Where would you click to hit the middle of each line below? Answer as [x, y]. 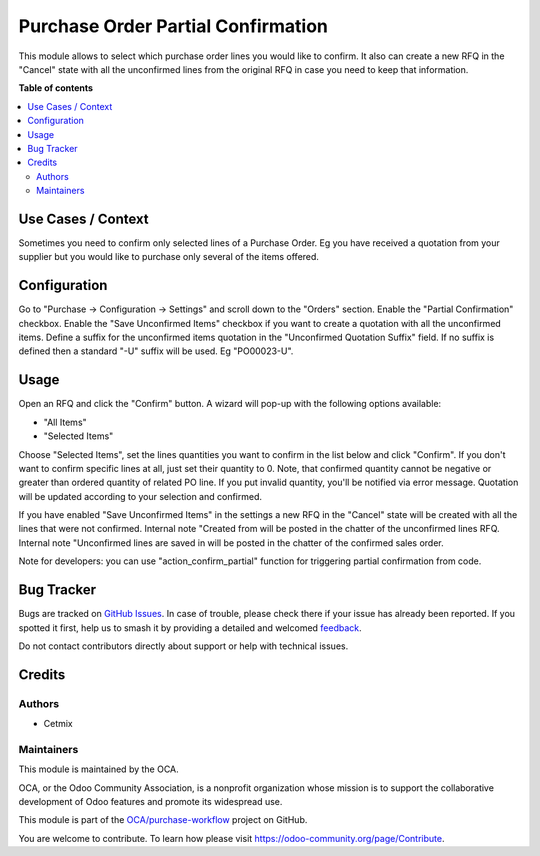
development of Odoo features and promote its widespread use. [150, 802]
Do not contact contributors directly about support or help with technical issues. [183, 646]
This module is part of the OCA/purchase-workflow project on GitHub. [163, 820]
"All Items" [65, 422]
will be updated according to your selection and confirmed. [140, 496]
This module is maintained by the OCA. [98, 769]
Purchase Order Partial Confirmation [173, 26]
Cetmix [58, 724]
